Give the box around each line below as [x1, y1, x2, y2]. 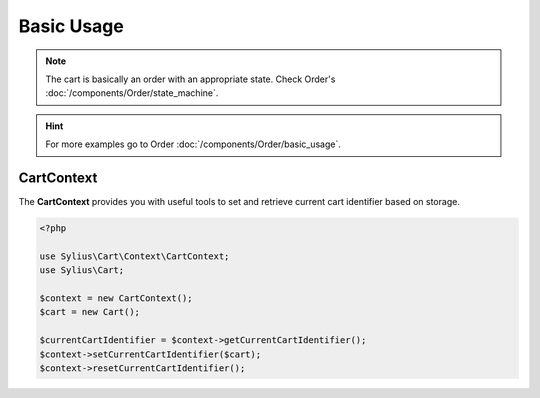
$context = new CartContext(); [39, 292, 194, 304]
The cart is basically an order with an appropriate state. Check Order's [45, 73, 336, 85]
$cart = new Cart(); [39, 306, 140, 318]
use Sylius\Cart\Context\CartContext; [39, 250, 230, 262]
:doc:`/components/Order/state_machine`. [45, 87, 219, 99]
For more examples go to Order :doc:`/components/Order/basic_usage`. [45, 138, 342, 150]
